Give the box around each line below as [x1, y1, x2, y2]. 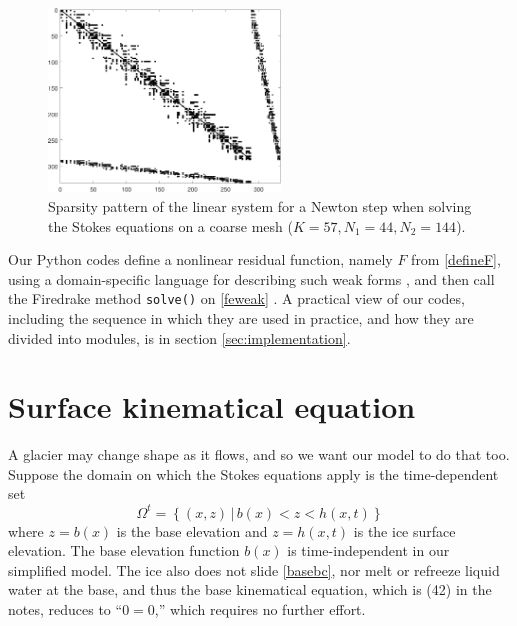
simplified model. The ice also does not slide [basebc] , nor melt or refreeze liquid [8, 559, 500, 580]
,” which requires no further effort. [154, 598, 366, 619]
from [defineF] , [411, 249, 501, 270]
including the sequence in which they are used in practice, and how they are [8, 307, 474, 328]
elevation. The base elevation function [8, 540, 240, 561]
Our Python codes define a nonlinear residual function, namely [8, 249, 393, 270]
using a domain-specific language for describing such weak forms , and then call [8, 268, 495, 289]
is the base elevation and [116, 520, 268, 541]
